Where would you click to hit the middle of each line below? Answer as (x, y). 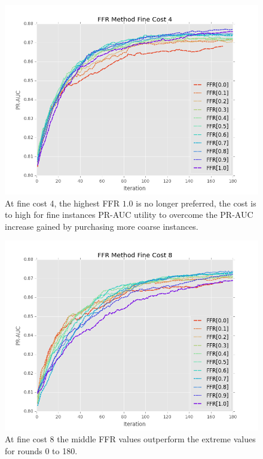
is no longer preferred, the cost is (196, 203)
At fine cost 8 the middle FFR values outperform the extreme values (130, 438)
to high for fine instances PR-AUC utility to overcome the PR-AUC (129, 215)
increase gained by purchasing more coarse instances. (102, 226)
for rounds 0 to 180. (41, 450)
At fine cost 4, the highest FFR (62, 203)
